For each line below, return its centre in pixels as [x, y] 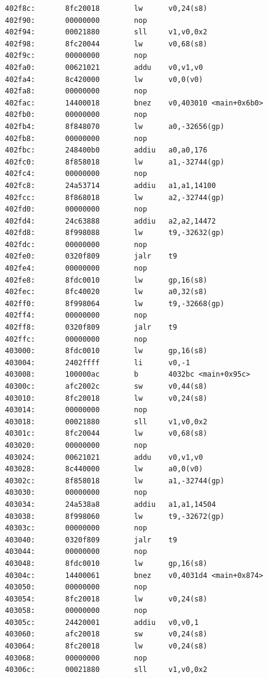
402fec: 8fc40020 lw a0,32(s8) [106, 292]
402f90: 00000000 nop [76, 20]
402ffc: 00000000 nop [76, 339]
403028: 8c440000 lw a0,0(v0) [104, 469]
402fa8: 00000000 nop [76, 91]
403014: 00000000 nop [76, 410]
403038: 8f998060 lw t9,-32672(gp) [115, 516]
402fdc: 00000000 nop [76, 244]
